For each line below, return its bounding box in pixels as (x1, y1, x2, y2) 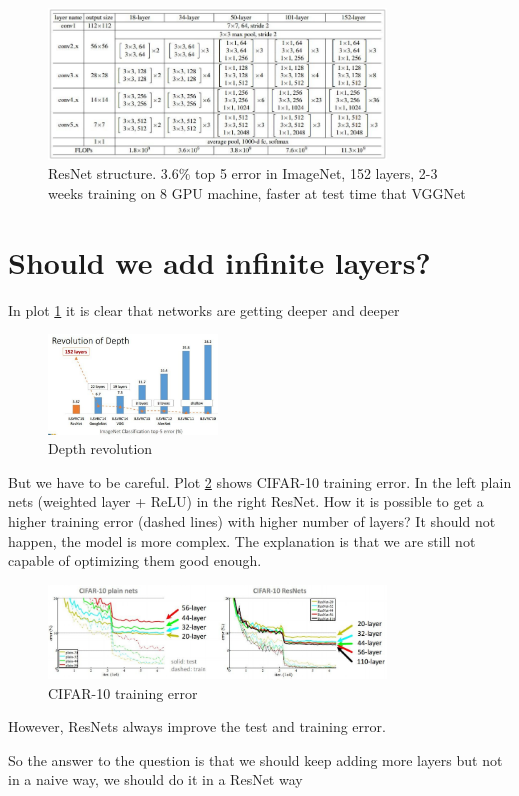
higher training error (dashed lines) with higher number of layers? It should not (8, 510, 496, 531)
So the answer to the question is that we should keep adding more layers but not (8, 749, 503, 770)
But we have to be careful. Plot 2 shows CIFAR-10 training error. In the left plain (8, 471, 512, 492)
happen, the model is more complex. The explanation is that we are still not (8, 530, 476, 551)
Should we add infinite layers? (8, 241, 431, 282)
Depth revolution (48, 438, 153, 459)
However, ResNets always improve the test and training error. (8, 716, 386, 737)
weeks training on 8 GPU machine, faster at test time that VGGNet (48, 182, 466, 203)
